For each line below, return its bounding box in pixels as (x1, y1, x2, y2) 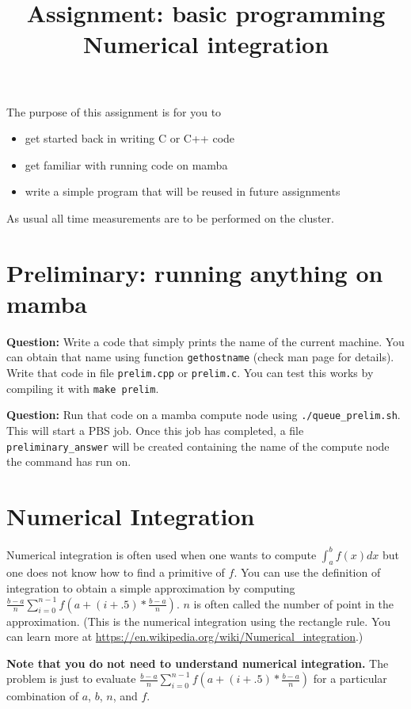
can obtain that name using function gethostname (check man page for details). (6, 349, 394, 365)
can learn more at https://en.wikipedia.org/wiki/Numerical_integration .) (6, 628, 363, 645)
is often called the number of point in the (193, 595, 394, 612)
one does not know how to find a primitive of (6, 564, 225, 581)
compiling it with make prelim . (6, 379, 159, 396)
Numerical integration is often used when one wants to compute (6, 546, 317, 562)
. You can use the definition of (234, 564, 381, 581)
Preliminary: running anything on (6, 256, 383, 288)
